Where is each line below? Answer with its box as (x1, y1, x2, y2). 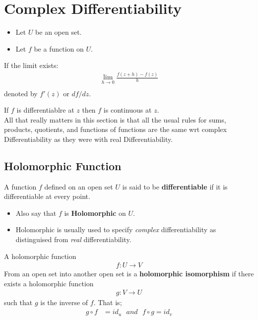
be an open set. (35, 27, 82, 37)
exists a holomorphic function (4, 278, 94, 288)
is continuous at (103, 105, 152, 115)
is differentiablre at (16, 105, 74, 115)
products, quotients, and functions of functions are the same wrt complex (4, 124, 227, 134)
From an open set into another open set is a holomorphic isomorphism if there (4, 268, 254, 279)
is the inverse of (40, 297, 88, 308)
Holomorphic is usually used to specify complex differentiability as (15, 224, 216, 235)
